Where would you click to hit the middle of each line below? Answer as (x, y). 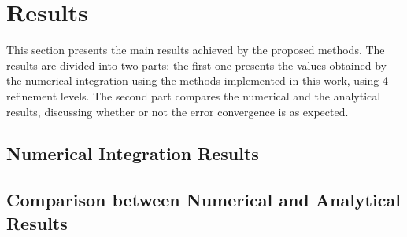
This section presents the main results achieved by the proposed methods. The (196, 50)
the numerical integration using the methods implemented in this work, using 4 (197, 80)
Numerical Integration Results (133, 153)
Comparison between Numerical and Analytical (203, 200)
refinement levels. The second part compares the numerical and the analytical (194, 95)
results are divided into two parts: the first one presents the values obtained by (196, 65)
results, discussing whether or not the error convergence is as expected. (178, 111)
